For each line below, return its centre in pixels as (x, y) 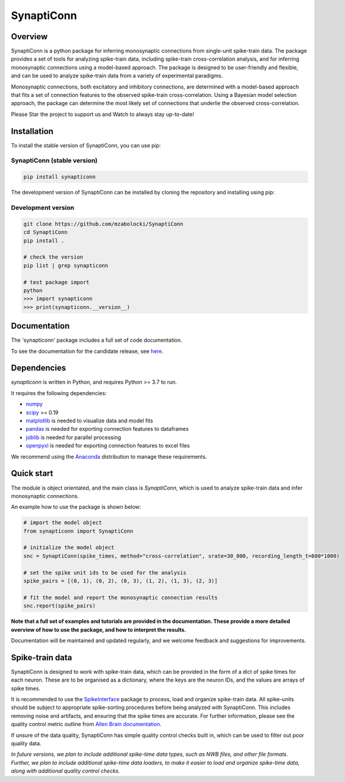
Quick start (32, 473)
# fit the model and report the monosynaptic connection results (121, 597)
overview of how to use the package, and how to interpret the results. (99, 629)
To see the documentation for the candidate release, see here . (87, 351)
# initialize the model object (69, 548)
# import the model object (63, 523)
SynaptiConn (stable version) (54, 160)
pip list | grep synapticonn (66, 265)
